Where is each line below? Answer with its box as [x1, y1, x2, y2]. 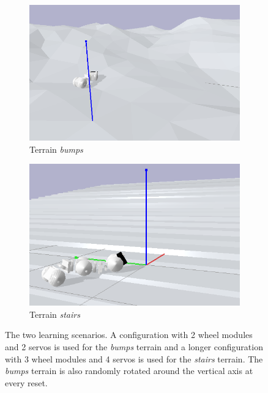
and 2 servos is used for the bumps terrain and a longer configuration [5, 340, 263, 353]
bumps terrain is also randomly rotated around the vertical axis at [5, 364, 253, 377]
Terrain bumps [29, 142, 83, 155]
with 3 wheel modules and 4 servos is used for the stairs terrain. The [5, 352, 263, 365]
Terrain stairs [29, 307, 80, 320]
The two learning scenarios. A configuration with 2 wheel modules [5, 328, 253, 341]
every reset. [5, 376, 48, 389]
